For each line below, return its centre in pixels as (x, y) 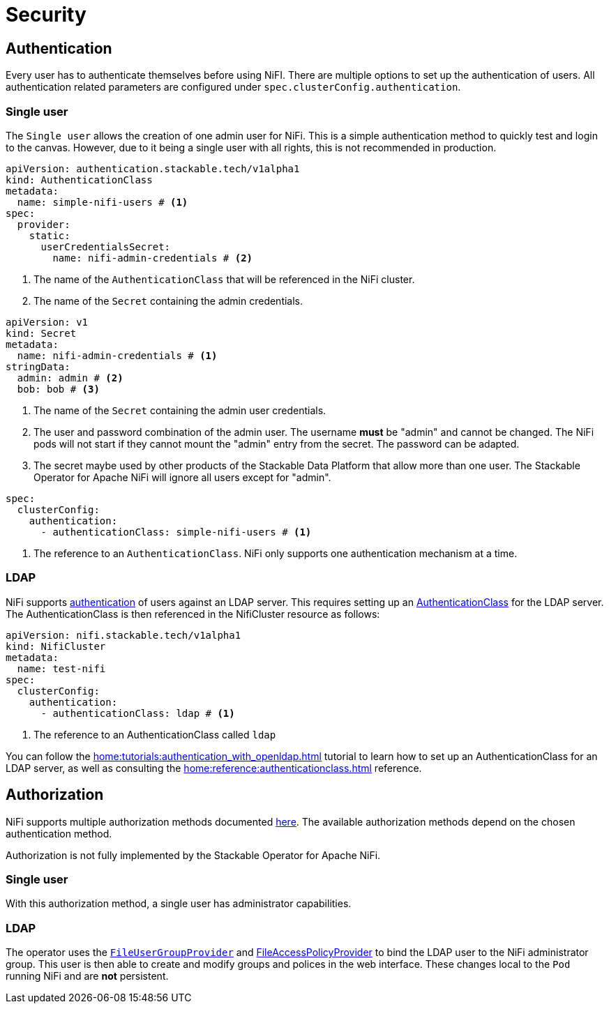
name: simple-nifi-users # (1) (103, 202)
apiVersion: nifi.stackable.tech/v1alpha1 (123, 635)
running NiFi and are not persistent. (87, 976)
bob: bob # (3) (58, 389)
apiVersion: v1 (47, 322)
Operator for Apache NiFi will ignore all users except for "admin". (182, 477)
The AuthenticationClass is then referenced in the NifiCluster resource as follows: (193, 614)
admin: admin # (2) (70, 378)
